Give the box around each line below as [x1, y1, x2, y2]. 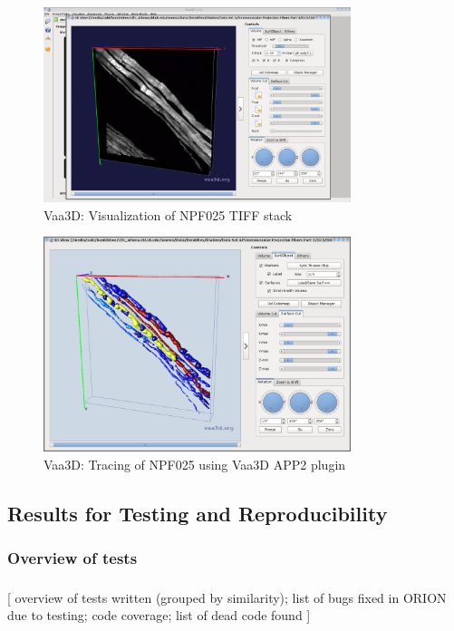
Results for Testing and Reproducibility [7, 499, 388, 527]
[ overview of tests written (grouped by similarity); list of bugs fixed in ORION [7, 587, 447, 607]
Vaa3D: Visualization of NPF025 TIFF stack [43, 205, 293, 224]
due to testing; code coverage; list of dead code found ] [7, 606, 311, 625]
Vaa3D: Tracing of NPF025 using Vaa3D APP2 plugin [43, 454, 346, 473]
